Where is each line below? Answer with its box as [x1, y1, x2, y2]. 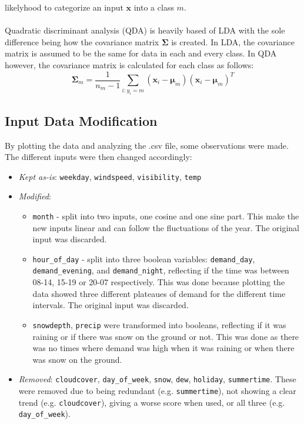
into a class [133, 1, 174, 13]
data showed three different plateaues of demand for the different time [32, 287, 286, 299]
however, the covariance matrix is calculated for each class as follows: [5, 58, 254, 71]
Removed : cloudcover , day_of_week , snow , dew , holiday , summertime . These [18, 373, 296, 385]
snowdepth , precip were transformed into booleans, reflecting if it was [32, 318, 286, 330]
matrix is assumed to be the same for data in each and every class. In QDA [5, 47, 277, 59]
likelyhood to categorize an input [5, 1, 123, 13]
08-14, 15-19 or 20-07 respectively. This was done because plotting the [32, 276, 285, 288]
